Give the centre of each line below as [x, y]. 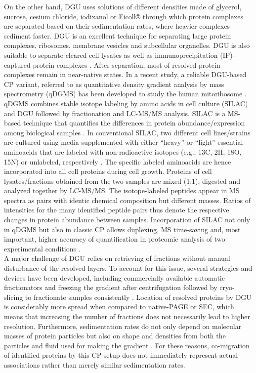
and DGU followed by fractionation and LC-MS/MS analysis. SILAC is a [115, 113]
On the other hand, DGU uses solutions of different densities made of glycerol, [123, 6]
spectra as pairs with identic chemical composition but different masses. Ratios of [128, 200]
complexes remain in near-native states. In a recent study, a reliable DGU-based [125, 74]
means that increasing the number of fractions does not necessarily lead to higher [127, 316]
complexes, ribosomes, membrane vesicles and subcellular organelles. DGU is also [127, 45]
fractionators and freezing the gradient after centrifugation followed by [111, 287]
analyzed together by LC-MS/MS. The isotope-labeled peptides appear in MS [122, 190]
